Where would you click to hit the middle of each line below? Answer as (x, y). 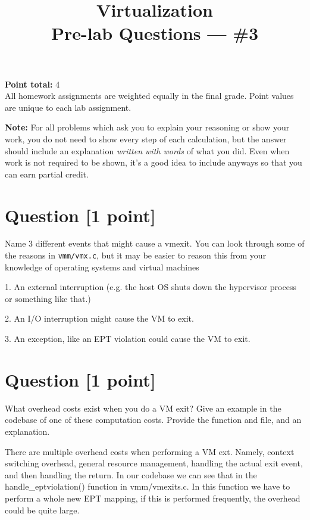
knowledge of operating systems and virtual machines (102, 267)
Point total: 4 (32, 84)
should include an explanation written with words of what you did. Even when (147, 150)
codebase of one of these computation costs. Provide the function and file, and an (153, 420)
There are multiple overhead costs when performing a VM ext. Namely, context (150, 451)
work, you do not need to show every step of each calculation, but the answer (146, 138)
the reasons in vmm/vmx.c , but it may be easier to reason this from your (136, 255)
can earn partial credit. (47, 174)
